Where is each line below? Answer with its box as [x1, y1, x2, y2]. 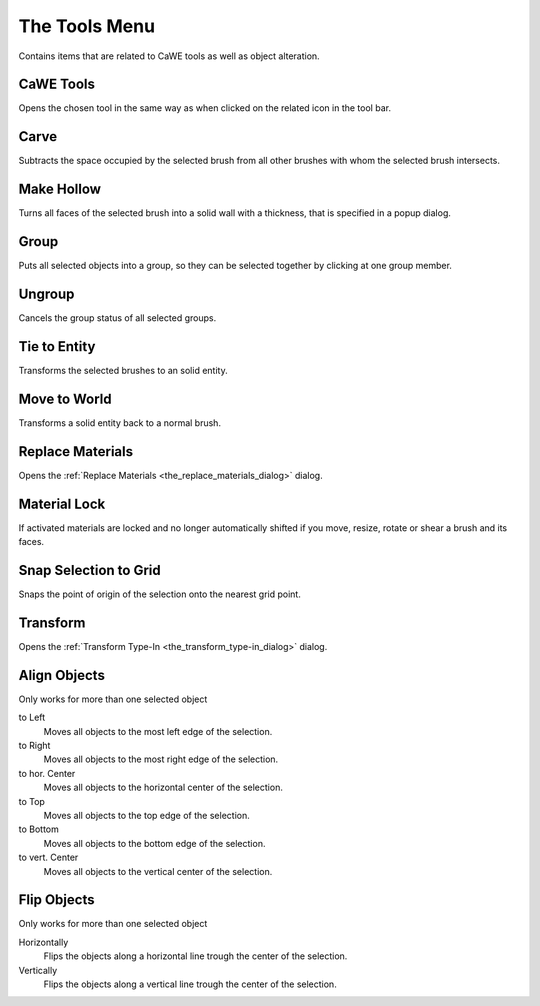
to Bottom [18, 823, 60, 835]
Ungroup [18, 285, 75, 302]
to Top [18, 795, 45, 807]
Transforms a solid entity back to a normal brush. [18, 416, 222, 429]
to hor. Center [18, 767, 76, 779]
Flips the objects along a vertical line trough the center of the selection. [43, 978, 337, 990]
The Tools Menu [18, 15, 155, 37]
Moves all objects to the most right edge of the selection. [43, 753, 279, 765]
